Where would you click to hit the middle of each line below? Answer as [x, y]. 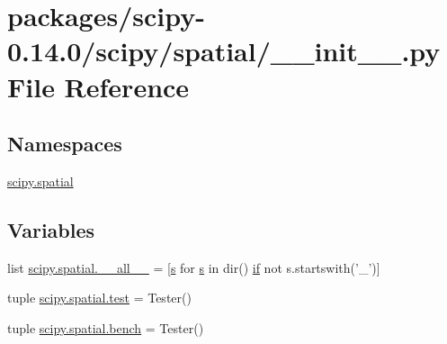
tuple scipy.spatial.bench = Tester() [106, 327]
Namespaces [65, 144]
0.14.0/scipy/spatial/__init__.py [224, 51]
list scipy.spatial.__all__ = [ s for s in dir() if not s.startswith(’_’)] [194, 267]
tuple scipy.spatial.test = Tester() [99, 298]
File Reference [98, 86]
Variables [51, 229]
